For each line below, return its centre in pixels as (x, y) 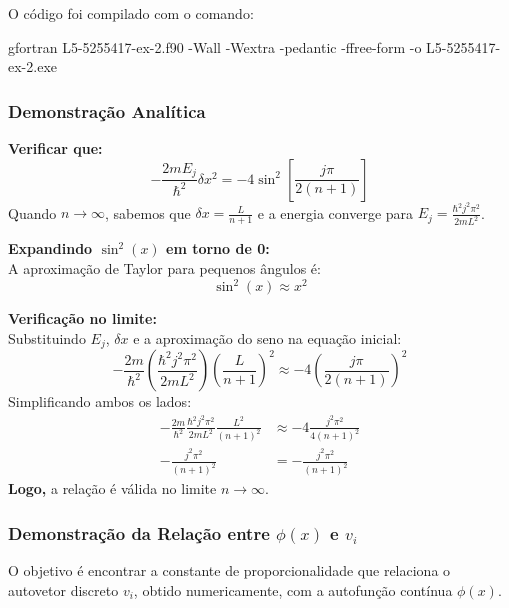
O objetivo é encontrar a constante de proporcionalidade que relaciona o (229, 570)
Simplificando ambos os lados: (100, 401)
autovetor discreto (63, 589)
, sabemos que (148, 212)
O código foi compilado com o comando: (131, 13)
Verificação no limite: (82, 318)
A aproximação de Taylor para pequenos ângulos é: (164, 267)
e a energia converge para (335, 212)
